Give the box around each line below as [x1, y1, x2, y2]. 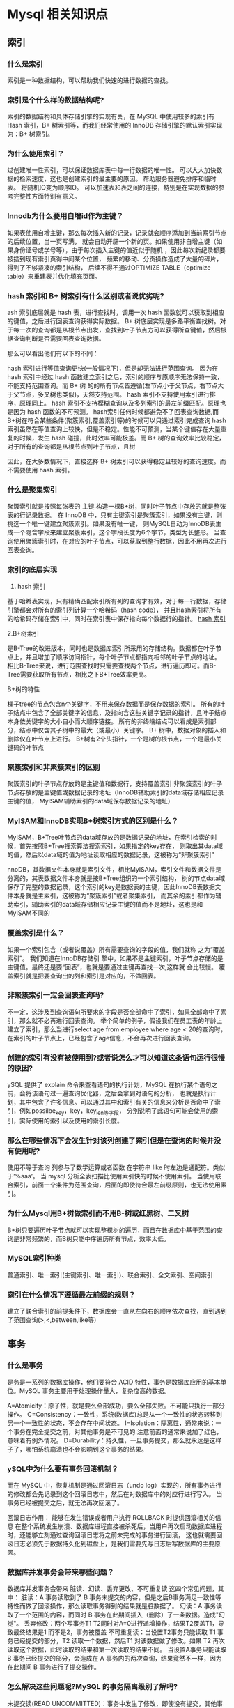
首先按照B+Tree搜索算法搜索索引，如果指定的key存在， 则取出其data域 [19, 842, 224, 850]
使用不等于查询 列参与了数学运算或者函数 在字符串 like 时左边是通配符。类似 [7, 1163, 226, 1171]
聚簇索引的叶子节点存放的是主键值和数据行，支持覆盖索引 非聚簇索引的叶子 [7, 779, 223, 787]
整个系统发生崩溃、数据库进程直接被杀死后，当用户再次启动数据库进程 [20, 1522, 223, 1530]
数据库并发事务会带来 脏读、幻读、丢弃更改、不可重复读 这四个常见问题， [7, 1585, 218, 1593]
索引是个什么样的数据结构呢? [7, 95, 104, 105]
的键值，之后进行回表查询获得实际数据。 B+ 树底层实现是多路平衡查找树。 [7, 317, 221, 325]
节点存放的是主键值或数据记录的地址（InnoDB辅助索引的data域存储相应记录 [7, 788, 224, 797]
